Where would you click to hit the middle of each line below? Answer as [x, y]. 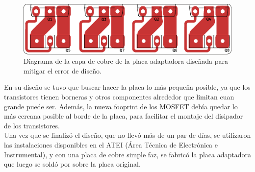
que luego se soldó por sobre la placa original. [72, 164]
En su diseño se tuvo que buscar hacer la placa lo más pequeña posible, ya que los [127, 87]
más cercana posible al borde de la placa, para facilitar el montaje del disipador [124, 116]
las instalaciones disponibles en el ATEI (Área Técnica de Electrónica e [111, 144]
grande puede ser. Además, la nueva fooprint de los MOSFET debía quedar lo [121, 106]
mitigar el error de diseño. [63, 70]
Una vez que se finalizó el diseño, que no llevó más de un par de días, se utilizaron [127, 135]
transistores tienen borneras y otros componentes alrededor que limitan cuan [119, 96]
